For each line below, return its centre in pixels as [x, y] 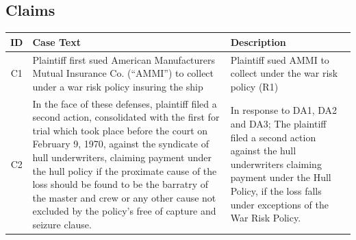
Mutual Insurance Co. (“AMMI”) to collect [123, 73]
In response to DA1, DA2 [284, 110]
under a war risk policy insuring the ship [118, 86]
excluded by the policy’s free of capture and [124, 211]
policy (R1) [254, 86]
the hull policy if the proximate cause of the [125, 170]
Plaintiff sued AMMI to [280, 59]
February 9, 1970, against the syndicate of [120, 144]
